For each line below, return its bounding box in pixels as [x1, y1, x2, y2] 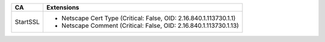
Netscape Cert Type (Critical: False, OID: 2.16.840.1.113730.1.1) [61, 14, 236, 22]
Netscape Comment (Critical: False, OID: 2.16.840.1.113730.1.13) [61, 21, 239, 30]
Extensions [46, 4, 79, 11]
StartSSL [14, 18, 40, 26]
